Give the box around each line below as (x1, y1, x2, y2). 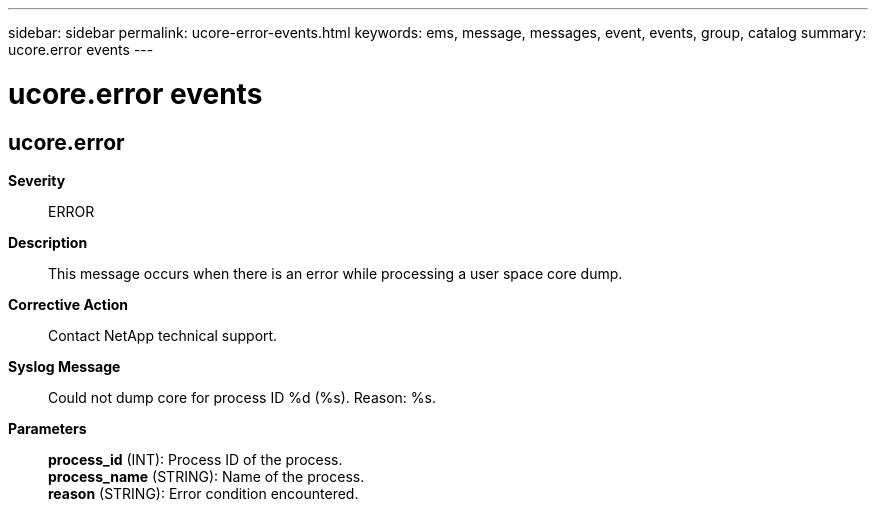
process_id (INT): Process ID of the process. (48, 450, 343, 468)
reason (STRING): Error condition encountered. (48, 484, 359, 502)
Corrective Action (8, 295, 128, 313)
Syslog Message (8, 357, 121, 375)
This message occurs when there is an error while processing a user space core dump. (48, 264, 623, 282)
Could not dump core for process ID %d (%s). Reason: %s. (48, 388, 436, 406)
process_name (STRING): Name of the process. (48, 467, 365, 485)
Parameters (8, 419, 87, 437)
